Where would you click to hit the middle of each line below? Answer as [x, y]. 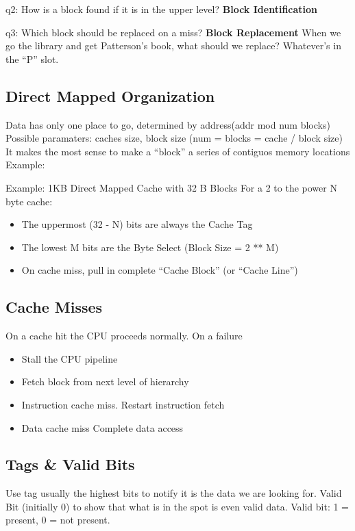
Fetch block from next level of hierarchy [105, 381]
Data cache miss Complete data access [102, 427]
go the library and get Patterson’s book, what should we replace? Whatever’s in [173, 46]
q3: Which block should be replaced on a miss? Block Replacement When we [173, 32]
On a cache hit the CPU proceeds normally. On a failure [124, 336]
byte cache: [29, 201]
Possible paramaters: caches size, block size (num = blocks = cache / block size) [174, 138]
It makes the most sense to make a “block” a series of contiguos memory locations [178, 151]
